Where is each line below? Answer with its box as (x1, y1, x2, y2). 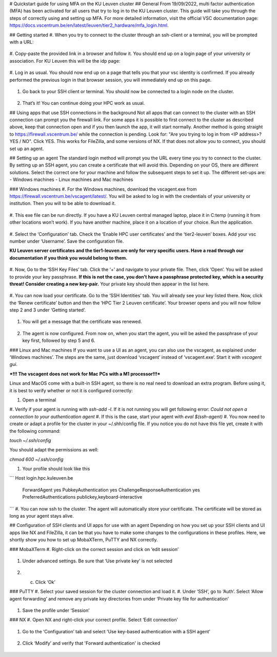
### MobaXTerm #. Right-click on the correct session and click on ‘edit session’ (9, 546, 179, 552)
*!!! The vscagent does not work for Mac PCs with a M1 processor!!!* (9, 371, 161, 377)
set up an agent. (9, 145, 44, 152)
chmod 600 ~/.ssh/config (9, 456, 64, 462)
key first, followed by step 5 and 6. (22, 337, 95, 344)
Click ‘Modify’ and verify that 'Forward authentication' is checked (22, 640, 161, 646)
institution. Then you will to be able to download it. (9, 200, 116, 207)
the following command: (9, 428, 61, 434)
